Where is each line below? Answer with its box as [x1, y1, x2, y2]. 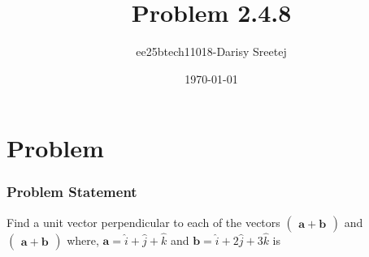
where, [67, 231, 99, 248]
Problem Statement [7, 182, 137, 202]
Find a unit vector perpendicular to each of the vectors [7, 213, 280, 230]
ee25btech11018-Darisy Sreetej [136, 43, 287, 60]
